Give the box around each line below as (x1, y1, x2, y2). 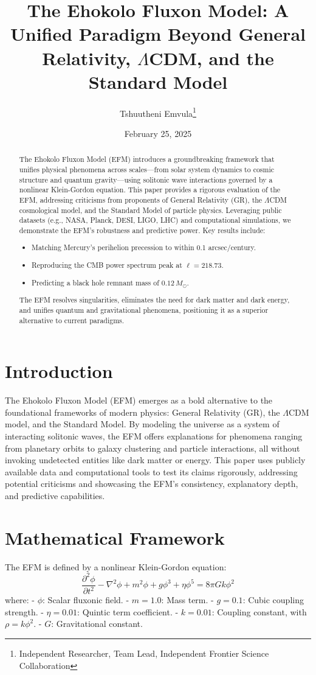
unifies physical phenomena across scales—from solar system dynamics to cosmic (19, 164, 275, 174)
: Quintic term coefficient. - (77, 605, 179, 618)
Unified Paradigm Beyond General (10, 21, 306, 46)
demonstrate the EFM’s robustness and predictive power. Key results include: (19, 225, 266, 235)
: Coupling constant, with (211, 605, 307, 618)
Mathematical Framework (5, 525, 225, 550)
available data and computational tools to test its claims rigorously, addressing (5, 465, 298, 478)
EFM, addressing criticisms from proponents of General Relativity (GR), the (19, 194, 263, 205)
